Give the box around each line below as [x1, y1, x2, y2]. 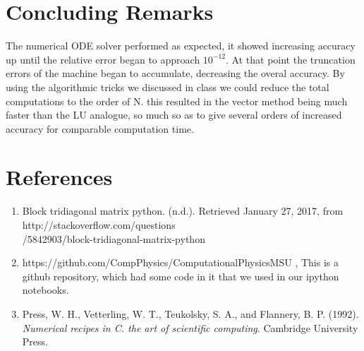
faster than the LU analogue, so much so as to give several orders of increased [6, 107, 342, 122]
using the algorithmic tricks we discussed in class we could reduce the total [6, 79, 329, 94]
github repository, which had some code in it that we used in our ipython [22, 268, 339, 283]
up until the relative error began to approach [6, 52, 200, 66]
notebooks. [22, 282, 69, 297]
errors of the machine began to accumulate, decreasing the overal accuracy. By [6, 66, 345, 81]
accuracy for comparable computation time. [6, 121, 194, 136]
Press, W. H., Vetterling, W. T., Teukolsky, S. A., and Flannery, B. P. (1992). [22, 306, 359, 321]
